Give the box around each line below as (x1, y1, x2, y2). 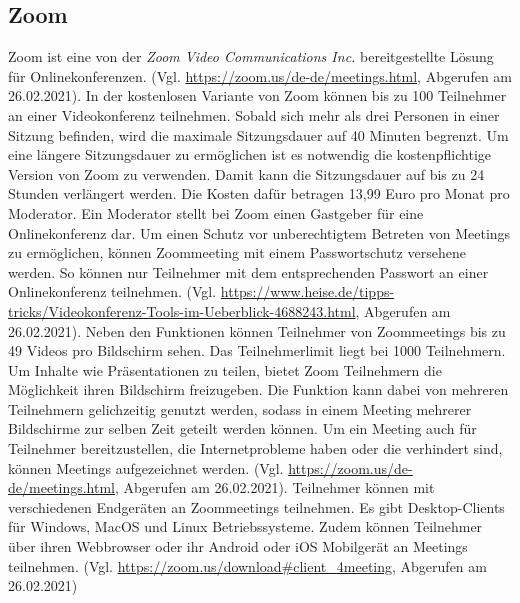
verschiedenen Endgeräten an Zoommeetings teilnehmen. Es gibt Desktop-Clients (8, 496, 505, 517)
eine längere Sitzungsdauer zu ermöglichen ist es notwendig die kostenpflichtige (8, 144, 492, 165)
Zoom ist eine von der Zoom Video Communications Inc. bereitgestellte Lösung (8, 46, 494, 67)
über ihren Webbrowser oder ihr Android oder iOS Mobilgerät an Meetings (8, 536, 468, 557)
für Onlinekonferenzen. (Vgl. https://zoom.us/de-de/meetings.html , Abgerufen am (8, 65, 513, 86)
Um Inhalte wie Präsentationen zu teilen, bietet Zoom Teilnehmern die (8, 359, 442, 380)
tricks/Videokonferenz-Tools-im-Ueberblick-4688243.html (8, 300, 356, 321)
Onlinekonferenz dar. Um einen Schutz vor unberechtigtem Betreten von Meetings (8, 222, 511, 243)
